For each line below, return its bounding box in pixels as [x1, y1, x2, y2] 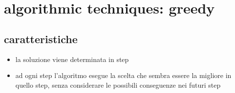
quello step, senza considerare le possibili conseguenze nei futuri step [15, 79, 221, 90]
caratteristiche [4, 31, 78, 46]
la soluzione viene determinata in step [15, 54, 129, 64]
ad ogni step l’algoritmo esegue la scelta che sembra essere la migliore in [15, 70, 232, 80]
